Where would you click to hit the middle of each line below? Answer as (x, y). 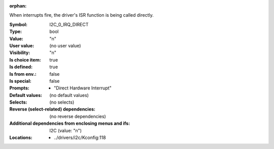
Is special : (20, 81)
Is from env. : (23, 74)
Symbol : (19, 24)
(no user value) (65, 45)
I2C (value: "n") (66, 130)
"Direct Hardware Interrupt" (83, 88)
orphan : (18, 6)
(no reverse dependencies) (78, 116)
